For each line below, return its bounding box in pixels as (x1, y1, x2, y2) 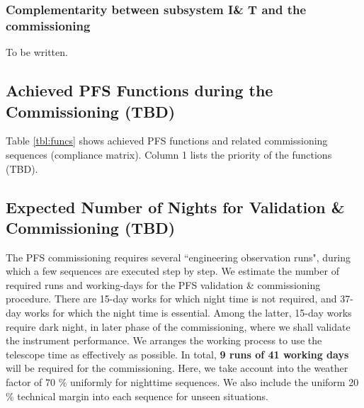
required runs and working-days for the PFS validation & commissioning (6, 277, 321, 292)
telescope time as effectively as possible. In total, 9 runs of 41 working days (6, 346, 349, 361)
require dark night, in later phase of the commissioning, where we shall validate (6, 319, 351, 334)
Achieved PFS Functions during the (6, 79, 273, 101)
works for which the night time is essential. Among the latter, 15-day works (24, 305, 352, 320)
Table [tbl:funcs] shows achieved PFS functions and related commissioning (6, 133, 328, 148)
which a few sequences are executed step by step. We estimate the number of (6, 263, 339, 278)
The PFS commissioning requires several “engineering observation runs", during (6, 249, 351, 264)
